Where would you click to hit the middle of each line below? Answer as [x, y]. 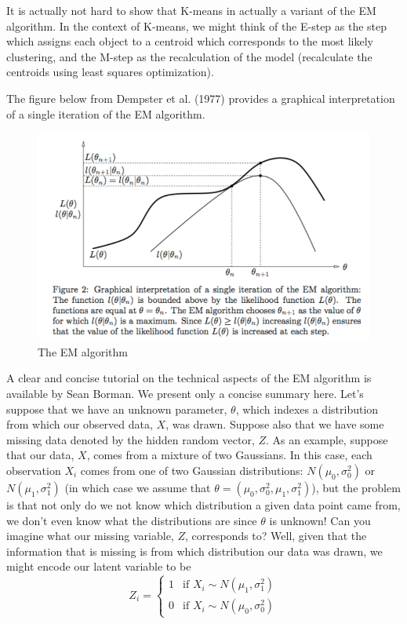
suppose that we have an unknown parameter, [117, 409]
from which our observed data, [80, 424]
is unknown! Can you [320, 520]
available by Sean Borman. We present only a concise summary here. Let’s [185, 394]
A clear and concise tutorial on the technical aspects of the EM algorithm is [189, 378]
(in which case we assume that [138, 488]
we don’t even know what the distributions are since [132, 520]
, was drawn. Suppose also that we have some [275, 424]
